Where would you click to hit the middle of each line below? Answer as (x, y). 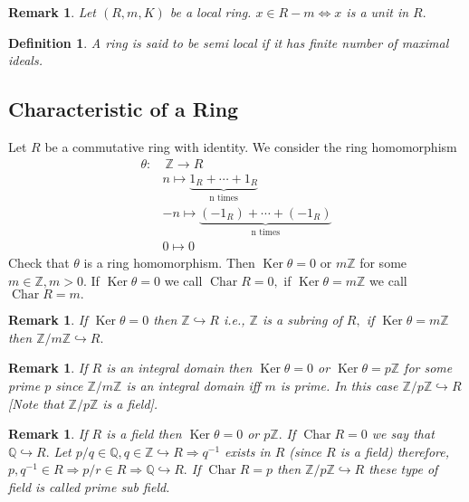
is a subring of (302, 320)
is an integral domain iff (193, 385)
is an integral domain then (179, 368)
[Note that (36, 403)
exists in (248, 451)
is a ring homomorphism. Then (169, 263)
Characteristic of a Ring (124, 109)
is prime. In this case (339, 385)
